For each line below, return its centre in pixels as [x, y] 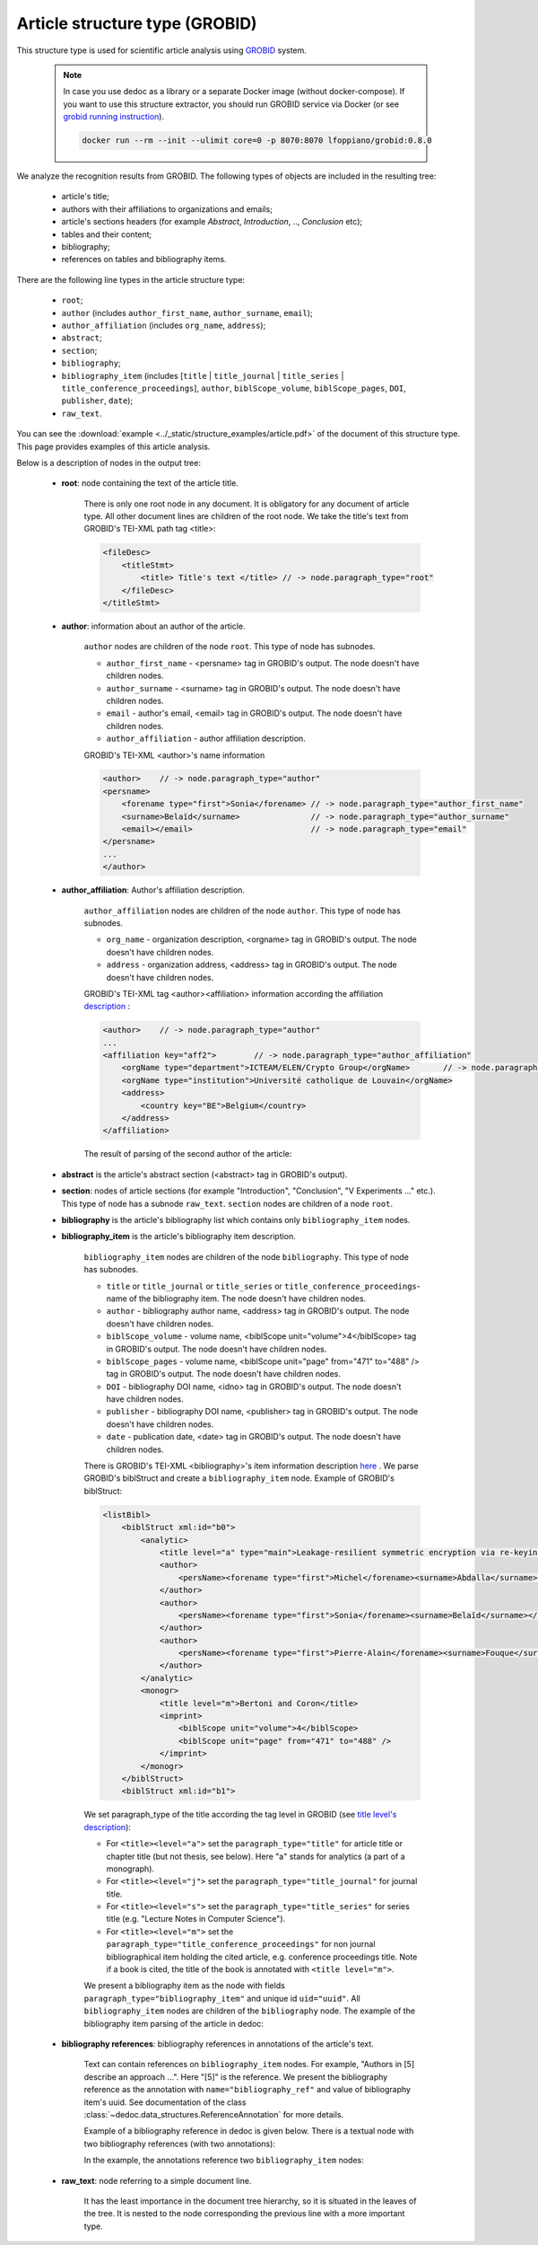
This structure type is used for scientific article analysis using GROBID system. [161, 50]
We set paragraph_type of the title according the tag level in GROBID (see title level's [240, 1815]
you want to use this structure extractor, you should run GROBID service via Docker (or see [231, 104]
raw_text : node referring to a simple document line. [156, 2180]
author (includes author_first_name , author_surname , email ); [187, 313]
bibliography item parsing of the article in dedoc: [174, 2023]
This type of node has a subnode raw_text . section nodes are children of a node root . [227, 1203]
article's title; [85, 197]
